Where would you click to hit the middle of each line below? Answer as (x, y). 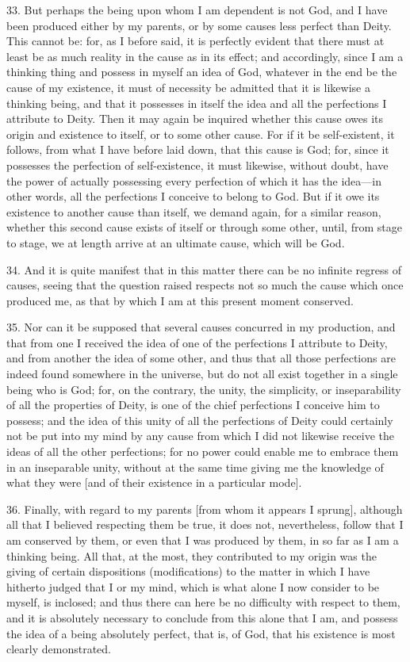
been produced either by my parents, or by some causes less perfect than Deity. (199, 25)
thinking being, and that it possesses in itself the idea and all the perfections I (197, 103)
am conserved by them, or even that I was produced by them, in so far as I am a (203, 540)
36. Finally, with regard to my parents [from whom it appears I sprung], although (205, 509)
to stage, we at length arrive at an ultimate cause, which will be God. (176, 242)
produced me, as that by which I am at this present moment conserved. (180, 300)
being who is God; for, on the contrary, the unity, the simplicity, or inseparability (204, 389)
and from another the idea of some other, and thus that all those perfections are (201, 358)
